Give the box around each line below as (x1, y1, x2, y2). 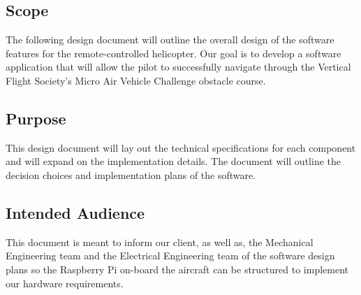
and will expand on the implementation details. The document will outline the (6, 154, 341, 168)
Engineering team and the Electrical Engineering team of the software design (6, 248, 335, 263)
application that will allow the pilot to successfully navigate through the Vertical (6, 59, 351, 74)
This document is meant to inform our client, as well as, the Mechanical (6, 234, 314, 249)
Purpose (6, 107, 66, 129)
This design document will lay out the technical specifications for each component (6, 140, 356, 154)
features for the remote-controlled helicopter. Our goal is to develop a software (6, 45, 341, 60)
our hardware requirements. (6, 275, 124, 290)
